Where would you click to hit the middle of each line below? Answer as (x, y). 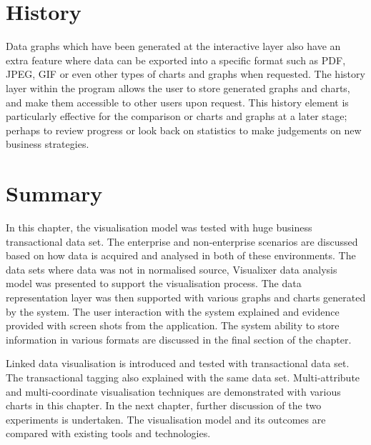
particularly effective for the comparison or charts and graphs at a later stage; (177, 116)
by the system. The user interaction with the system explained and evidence (173, 311)
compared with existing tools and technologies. (108, 433)
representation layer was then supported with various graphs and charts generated (186, 297)
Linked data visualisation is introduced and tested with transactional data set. (178, 363)
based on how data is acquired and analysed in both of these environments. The (181, 255)
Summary (54, 193)
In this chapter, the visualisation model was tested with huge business (159, 227)
